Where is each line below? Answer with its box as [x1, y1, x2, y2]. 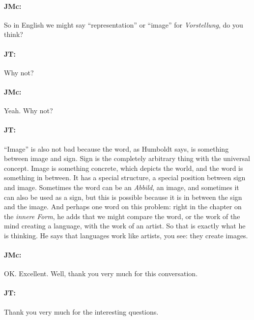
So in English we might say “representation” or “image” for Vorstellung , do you [4, 19, 243, 30]
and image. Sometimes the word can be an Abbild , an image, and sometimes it [4, 182, 239, 192]
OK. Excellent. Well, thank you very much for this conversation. [4, 268, 198, 279]
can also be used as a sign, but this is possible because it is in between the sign [4, 192, 242, 202]
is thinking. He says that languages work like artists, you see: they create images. [4, 230, 248, 240]
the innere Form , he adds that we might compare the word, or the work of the [4, 211, 240, 221]
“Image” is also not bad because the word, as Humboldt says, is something [4, 143, 229, 154]
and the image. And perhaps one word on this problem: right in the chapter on [4, 201, 242, 212]
